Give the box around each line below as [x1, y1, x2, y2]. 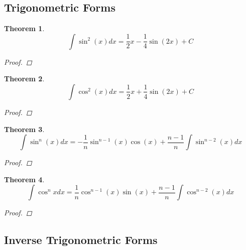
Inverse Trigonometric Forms [4, 232, 158, 247]
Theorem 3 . [4, 123, 45, 134]
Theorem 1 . [4, 23, 45, 34]
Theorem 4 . [4, 174, 45, 184]
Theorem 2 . [4, 73, 45, 84]
